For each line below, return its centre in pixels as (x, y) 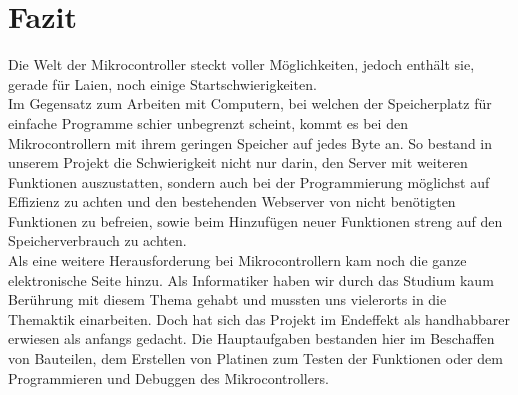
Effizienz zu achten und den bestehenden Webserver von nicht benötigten (232, 201)
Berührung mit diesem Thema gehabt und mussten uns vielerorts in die (227, 299)
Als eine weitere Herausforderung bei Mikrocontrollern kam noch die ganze (237, 260)
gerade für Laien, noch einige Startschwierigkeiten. (162, 83)
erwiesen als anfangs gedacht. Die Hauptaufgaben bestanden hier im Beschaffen (251, 338)
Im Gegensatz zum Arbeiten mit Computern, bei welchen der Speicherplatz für (250, 103)
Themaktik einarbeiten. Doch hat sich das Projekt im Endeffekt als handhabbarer (259, 318)
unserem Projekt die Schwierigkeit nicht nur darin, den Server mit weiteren (238, 162)
